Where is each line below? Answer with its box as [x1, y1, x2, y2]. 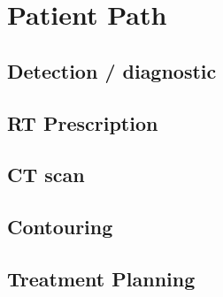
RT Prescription [7, 109, 158, 136]
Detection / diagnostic [7, 57, 217, 84]
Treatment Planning [7, 264, 196, 292]
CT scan [7, 161, 85, 188]
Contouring [7, 213, 113, 240]
